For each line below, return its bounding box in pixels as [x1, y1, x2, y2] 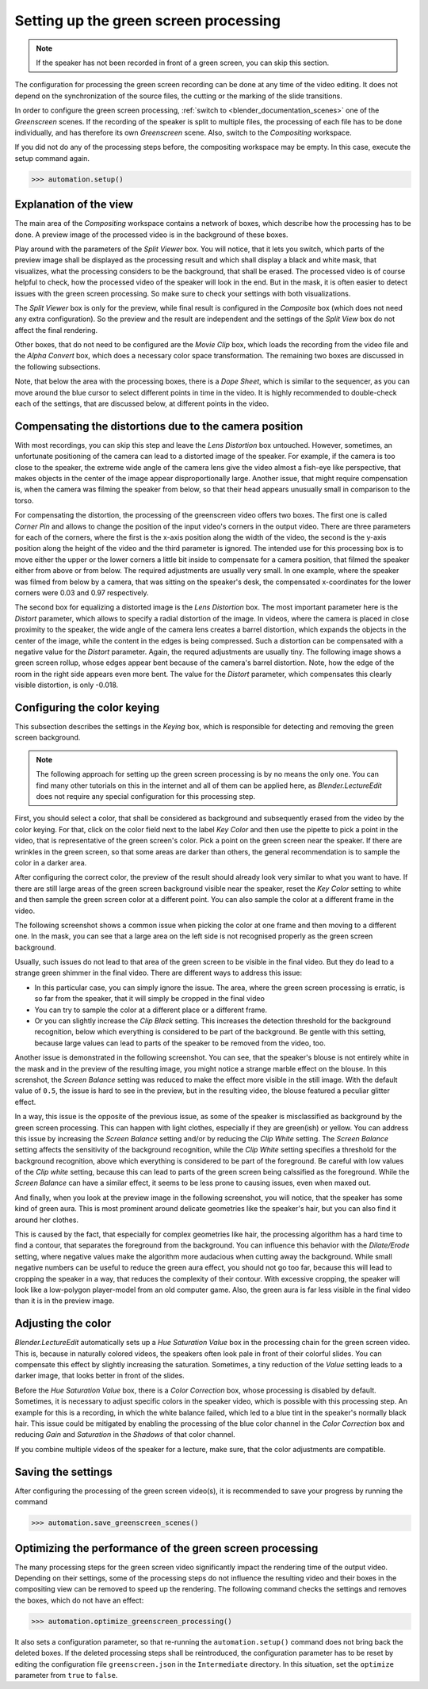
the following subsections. [14, 361, 101, 372]
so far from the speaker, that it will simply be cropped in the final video [34, 994, 266, 1003]
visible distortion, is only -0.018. [14, 680, 119, 690]
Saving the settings [14, 1465, 113, 1478]
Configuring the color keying [14, 701, 160, 714]
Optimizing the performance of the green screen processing [14, 1542, 319, 1555]
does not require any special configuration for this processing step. [36, 791, 256, 801]
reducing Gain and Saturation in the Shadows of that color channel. [14, 1430, 235, 1439]
